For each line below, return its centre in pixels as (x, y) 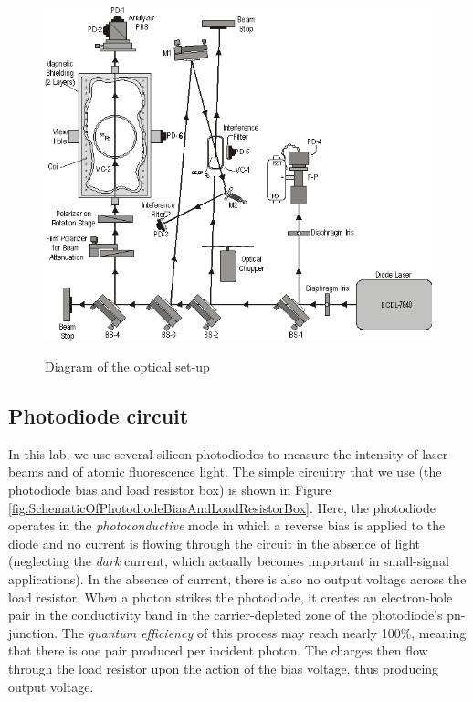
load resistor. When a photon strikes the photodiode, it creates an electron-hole (231, 597)
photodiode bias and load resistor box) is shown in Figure (170, 490)
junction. (33, 632)
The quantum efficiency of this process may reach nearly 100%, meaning (264, 632)
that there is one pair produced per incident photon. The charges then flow (218, 650)
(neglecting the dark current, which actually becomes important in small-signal (229, 561)
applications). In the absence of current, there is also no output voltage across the (237, 579)
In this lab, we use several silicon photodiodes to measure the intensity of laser (228, 453)
